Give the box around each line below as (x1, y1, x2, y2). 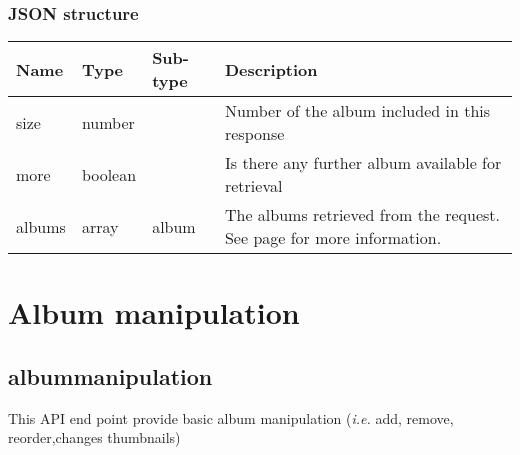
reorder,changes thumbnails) (8, 427, 181, 448)
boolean (81, 162, 137, 186)
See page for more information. (224, 226, 442, 250)
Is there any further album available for (224, 151, 502, 175)
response (224, 122, 285, 146)
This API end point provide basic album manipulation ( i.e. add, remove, (8, 407, 454, 428)
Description (224, 57, 318, 81)
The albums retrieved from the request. (224, 203, 500, 227)
